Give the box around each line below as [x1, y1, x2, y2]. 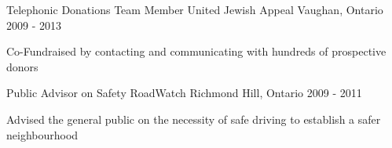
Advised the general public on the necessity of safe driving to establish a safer [6, 110, 381, 127]
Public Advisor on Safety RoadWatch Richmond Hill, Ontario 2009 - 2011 [6, 85, 362, 101]
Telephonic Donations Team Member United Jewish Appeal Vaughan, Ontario [6, 2, 383, 17]
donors [6, 58, 38, 74]
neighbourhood [6, 126, 79, 143]
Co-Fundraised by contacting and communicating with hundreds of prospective [6, 43, 387, 60]
